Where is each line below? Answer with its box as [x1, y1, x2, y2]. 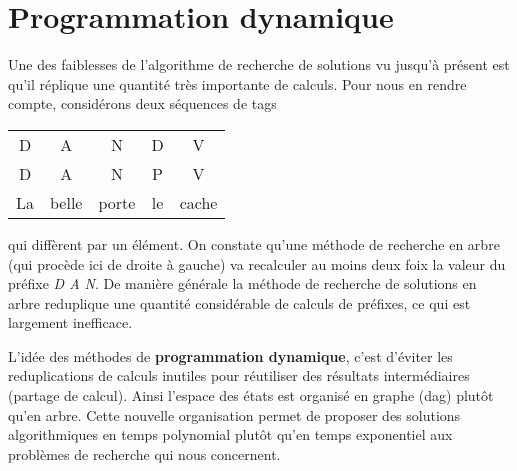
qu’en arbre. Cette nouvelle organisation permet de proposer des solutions [8, 404, 461, 425]
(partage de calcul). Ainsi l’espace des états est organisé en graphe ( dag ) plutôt [8, 385, 494, 406]
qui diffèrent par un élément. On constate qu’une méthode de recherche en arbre [8, 233, 500, 254]
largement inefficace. [8, 312, 133, 333]
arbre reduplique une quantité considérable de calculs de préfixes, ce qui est [8, 292, 471, 313]
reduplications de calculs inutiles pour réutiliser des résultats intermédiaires [8, 365, 470, 386]
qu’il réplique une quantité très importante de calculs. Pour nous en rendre [8, 73, 467, 94]
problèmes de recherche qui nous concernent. [8, 443, 281, 464]
